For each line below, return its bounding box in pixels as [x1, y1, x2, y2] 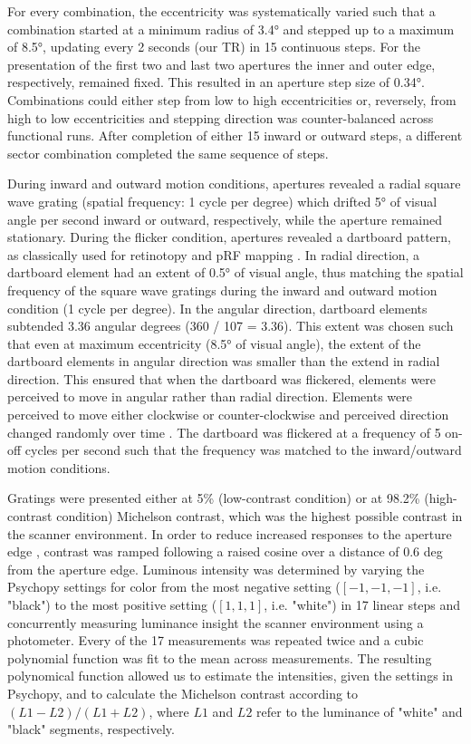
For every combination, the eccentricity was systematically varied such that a [7, 2, 436, 20]
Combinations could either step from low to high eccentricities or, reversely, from [7, 90, 457, 109]
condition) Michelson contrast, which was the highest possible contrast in [56, 507, 463, 526]
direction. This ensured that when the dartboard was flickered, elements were [7, 369, 437, 388]
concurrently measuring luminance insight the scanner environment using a [7, 613, 424, 632]
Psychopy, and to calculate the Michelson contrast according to [7, 683, 359, 702]
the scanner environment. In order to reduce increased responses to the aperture [7, 524, 452, 543]
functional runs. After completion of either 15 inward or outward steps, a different [7, 126, 463, 145]
